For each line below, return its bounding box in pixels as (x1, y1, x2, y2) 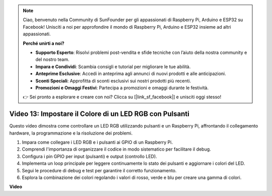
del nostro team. (35, 56, 70, 62)
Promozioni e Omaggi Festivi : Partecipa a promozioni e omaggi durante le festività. (35, 85, 209, 91)
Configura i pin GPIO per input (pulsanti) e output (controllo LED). (22, 153, 157, 159)
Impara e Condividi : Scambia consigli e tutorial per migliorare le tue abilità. (35, 63, 191, 70)
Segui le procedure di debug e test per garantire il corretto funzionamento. (22, 167, 177, 173)
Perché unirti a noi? (23, 40, 65, 46)
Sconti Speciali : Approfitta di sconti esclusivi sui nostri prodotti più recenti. (35, 78, 191, 84)
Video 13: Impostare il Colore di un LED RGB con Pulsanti (9, 110, 190, 118)
